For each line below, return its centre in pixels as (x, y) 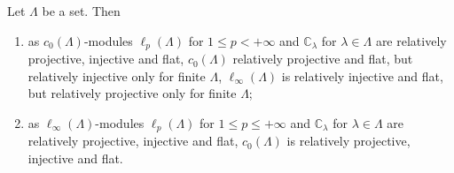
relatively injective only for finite (117, 75)
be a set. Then (81, 11)
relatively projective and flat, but (323, 59)
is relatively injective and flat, (362, 75)
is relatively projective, (348, 141)
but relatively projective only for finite (132, 93)
